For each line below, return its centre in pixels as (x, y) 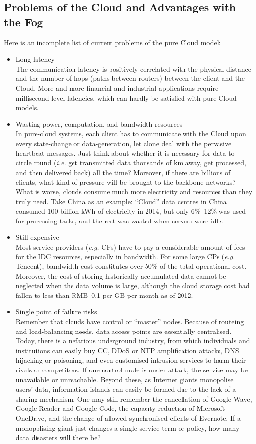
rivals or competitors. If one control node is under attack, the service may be (132, 370)
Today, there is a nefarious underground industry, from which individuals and (133, 341)
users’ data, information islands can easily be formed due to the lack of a (126, 389)
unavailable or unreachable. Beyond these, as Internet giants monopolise (125, 379)
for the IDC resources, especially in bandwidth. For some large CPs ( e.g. (125, 256)
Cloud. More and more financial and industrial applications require (117, 88)
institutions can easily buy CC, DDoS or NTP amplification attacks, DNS (127, 350)
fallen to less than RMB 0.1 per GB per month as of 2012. (104, 295)
